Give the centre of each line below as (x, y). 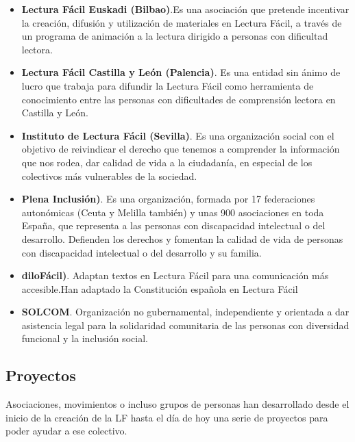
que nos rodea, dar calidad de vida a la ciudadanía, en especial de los (167, 162)
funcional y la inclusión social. (85, 338)
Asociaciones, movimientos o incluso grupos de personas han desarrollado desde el (177, 404)
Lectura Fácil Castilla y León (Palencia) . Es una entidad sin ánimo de (181, 72)
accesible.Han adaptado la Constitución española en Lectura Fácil (160, 288)
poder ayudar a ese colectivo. (66, 431)
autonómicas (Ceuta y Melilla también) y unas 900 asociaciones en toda (173, 212)
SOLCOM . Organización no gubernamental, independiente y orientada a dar (185, 312)
